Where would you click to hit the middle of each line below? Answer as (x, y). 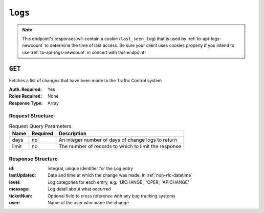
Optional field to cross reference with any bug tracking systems (111, 196)
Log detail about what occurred (79, 189)
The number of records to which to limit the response (120, 147)
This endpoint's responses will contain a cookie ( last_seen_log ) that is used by (104, 39)
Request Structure (31, 116)
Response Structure (33, 159)
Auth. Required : (25, 89)
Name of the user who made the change (88, 203)
